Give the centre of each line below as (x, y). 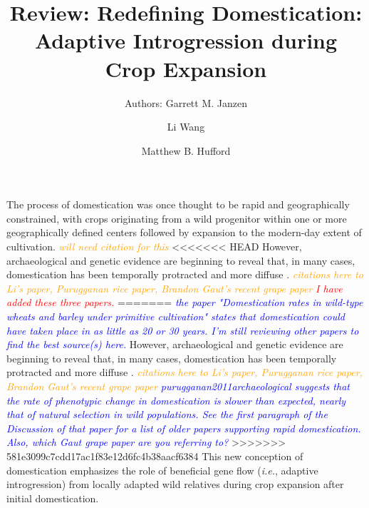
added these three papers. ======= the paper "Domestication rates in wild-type (185, 302)
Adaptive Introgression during (186, 40)
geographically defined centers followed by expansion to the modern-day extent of (184, 232)
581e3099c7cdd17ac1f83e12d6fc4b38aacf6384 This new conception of (155, 456)
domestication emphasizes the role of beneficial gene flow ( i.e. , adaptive (162, 470)
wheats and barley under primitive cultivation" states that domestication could (176, 316)
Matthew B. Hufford (186, 150)
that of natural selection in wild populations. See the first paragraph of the (167, 414)
